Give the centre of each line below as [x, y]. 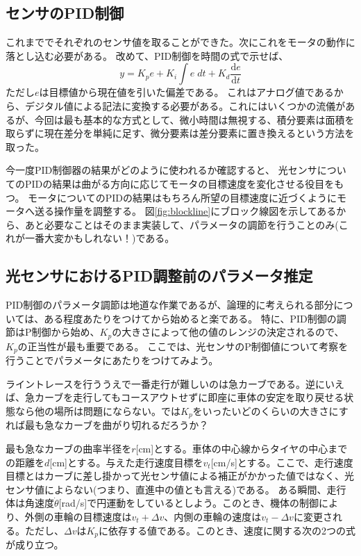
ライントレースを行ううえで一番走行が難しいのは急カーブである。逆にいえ [175, 383]
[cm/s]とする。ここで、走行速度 [282, 462]
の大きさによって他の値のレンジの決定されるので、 [228, 332]
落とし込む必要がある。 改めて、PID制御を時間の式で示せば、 [147, 55]
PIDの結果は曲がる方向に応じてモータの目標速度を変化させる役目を [179, 183]
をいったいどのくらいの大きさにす [270, 411]
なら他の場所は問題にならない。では [98, 411]
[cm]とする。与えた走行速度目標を [126, 462]
